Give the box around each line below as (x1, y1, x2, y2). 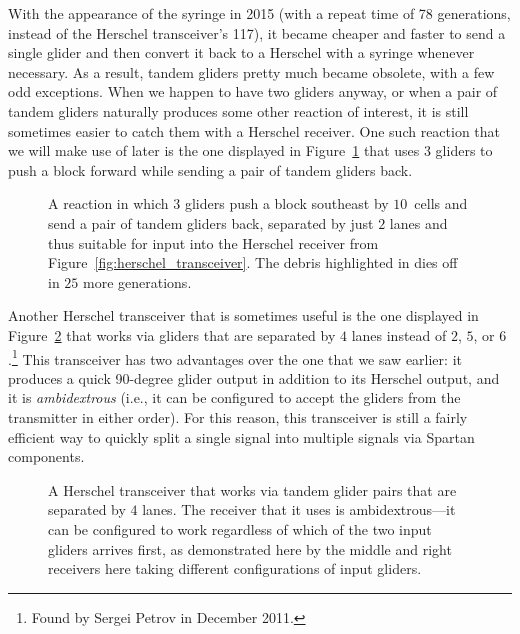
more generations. (83, 271, 192, 292)
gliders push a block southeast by (184, 193, 389, 214)
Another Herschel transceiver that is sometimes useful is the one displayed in (8, 305, 479, 326)
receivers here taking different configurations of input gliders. (48, 558, 422, 579)
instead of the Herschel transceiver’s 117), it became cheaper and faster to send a (8, 22, 506, 43)
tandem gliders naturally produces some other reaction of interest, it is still (8, 100, 469, 121)
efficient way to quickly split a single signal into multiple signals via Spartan (8, 426, 475, 447)
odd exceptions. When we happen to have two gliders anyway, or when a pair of (8, 81, 498, 102)
